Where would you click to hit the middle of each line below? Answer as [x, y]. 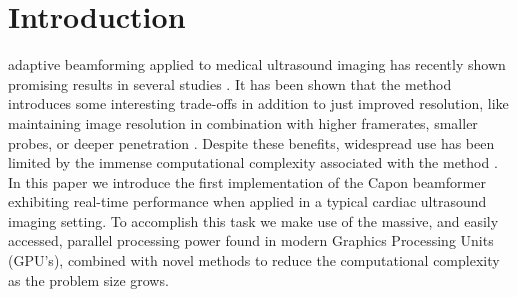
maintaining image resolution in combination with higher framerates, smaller [243, 122]
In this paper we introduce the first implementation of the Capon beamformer [247, 181]
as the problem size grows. [88, 279]
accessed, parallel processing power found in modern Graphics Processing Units [251, 240]
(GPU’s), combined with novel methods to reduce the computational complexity [254, 260]
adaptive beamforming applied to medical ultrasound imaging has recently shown [257, 64]
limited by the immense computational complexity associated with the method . [253, 162]
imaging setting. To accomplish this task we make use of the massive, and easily [253, 220]
